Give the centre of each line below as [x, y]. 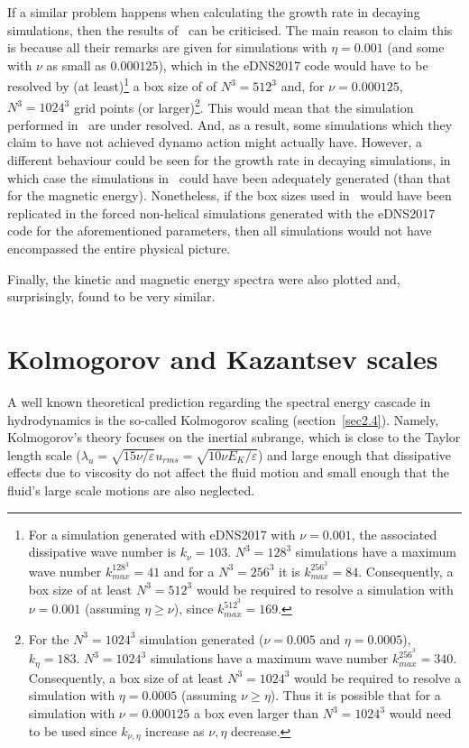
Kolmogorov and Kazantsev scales [223, 358]
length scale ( [44, 454]
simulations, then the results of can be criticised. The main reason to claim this [230, 29]
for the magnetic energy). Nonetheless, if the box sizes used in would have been [230, 195]
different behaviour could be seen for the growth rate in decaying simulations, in [229, 160]
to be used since [73, 730]
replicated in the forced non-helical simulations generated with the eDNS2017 [221, 212]
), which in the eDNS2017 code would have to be [293, 65]
